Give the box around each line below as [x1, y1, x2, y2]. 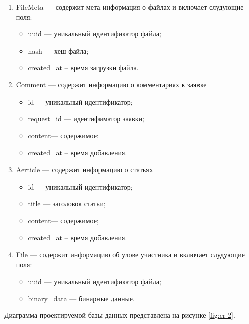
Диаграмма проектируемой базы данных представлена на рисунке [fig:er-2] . [4, 310, 235, 320]
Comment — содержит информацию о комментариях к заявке [16, 79, 207, 89]
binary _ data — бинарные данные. [28, 293, 135, 303]
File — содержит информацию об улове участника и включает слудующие [16, 249, 245, 259]
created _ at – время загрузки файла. [28, 62, 139, 73]
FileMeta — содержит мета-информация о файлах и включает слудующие [16, 2, 244, 12]
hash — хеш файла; [28, 45, 89, 56]
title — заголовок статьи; [28, 198, 106, 209]
